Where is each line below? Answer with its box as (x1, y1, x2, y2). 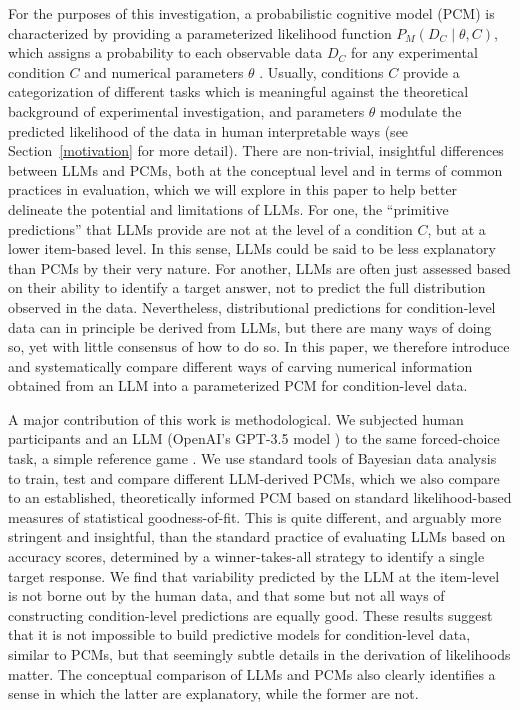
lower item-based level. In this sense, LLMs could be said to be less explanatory (8, 238, 496, 259)
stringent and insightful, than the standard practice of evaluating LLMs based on (8, 526, 506, 547)
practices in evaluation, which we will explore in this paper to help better (8, 179, 458, 200)
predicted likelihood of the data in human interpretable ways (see (8, 120, 409, 141)
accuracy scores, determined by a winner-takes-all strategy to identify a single (8, 546, 485, 567)
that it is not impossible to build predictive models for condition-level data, (8, 624, 471, 645)
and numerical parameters (84, 61, 244, 82)
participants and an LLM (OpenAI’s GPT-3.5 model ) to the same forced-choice (8, 428, 500, 449)
